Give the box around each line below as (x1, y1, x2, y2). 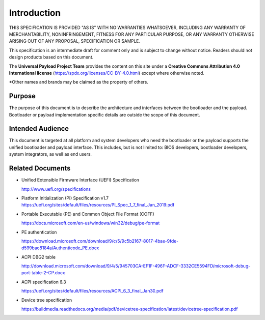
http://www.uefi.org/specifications (21, 186, 91, 192)
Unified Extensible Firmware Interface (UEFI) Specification (21, 177, 139, 183)
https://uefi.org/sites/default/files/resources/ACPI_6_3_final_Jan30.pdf (21, 288, 164, 294)
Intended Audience (9, 124, 69, 133)
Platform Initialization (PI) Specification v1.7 (21, 195, 109, 201)
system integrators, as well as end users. (9, 151, 92, 157)
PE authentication (21, 229, 57, 235)
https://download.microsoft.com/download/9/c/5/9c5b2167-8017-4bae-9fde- (21, 238, 179, 244)
